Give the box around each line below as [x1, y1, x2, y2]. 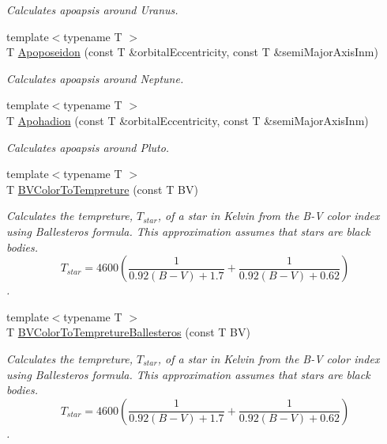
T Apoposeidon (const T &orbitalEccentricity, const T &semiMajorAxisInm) [6, 44, 378, 60]
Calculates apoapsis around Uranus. [6, 2, 178, 17]
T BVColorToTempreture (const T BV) [6, 180, 198, 197]
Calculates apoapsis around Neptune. [6, 70, 184, 86]
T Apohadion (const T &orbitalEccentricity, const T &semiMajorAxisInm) [6, 112, 369, 128]
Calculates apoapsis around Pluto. [6, 139, 170, 155]
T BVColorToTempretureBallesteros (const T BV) [6, 324, 250, 340]
